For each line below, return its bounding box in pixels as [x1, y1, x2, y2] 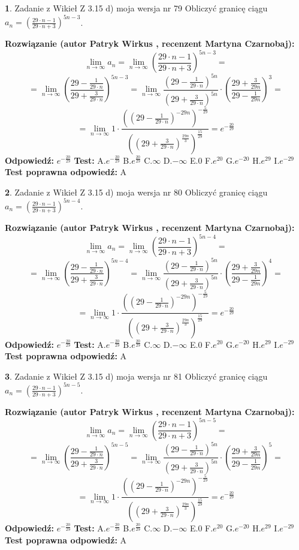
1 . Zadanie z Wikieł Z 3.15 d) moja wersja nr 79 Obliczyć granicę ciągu [5, 2, 268, 14]
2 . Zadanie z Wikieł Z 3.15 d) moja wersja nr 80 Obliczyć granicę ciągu [5, 185, 268, 198]
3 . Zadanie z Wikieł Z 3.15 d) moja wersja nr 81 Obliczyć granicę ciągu [5, 369, 268, 382]
